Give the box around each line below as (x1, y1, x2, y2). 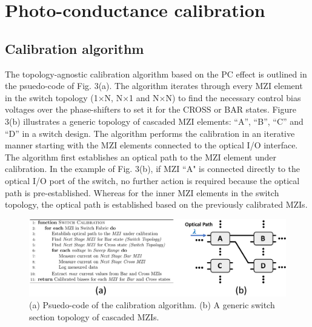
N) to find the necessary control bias (165, 91, 301, 104)
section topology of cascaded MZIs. (29, 310, 159, 323)
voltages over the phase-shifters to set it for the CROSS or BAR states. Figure (5, 103, 296, 116)
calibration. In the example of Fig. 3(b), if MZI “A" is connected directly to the (5, 162, 300, 175)
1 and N (129, 91, 159, 104)
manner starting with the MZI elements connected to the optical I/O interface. (5, 139, 298, 151)
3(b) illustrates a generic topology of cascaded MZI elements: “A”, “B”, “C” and (5, 114, 304, 127)
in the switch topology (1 (5, 91, 98, 104)
